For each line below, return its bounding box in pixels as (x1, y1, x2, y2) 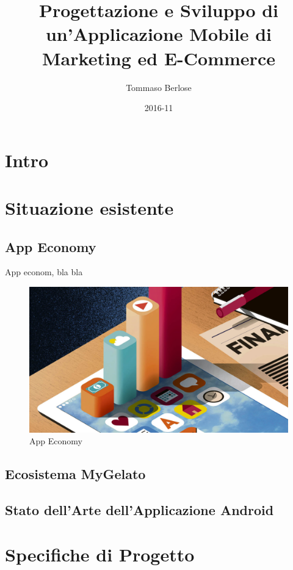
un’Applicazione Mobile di (45, 21, 272, 46)
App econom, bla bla (5, 265, 83, 278)
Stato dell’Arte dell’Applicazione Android (5, 500, 274, 519)
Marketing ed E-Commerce (42, 45, 275, 70)
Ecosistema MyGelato (5, 464, 146, 483)
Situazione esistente (5, 195, 174, 220)
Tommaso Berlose (126, 81, 192, 93)
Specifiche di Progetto (5, 542, 195, 567)
